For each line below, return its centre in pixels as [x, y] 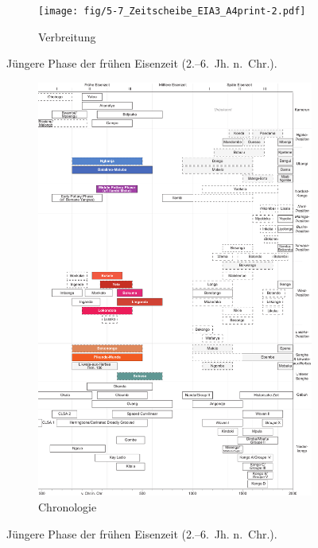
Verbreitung [67, 36]
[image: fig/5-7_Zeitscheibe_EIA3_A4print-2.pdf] [172, 11]
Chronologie [68, 506]
